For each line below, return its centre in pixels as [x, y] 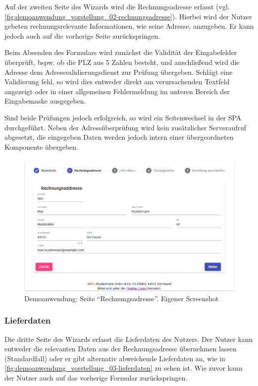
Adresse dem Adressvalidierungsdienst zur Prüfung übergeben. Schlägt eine [119, 72]
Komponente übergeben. [42, 146]
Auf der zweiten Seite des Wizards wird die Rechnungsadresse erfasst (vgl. [117, 6]
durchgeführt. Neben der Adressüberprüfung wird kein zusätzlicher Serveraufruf [126, 127]
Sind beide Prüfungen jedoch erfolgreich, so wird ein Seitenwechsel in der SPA [123, 117]
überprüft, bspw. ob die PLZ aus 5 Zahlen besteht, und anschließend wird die [122, 62]
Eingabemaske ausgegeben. [45, 101]
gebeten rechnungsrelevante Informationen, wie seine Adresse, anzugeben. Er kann [129, 26]
